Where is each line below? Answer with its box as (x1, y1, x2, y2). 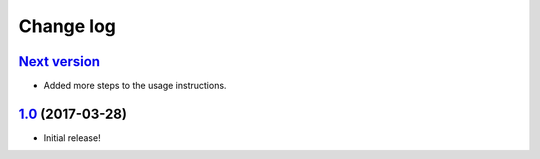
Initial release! (43, 131, 101, 144)
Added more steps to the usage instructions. (43, 80, 227, 92)
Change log (18, 15, 117, 37)
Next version (18, 53, 100, 70)
